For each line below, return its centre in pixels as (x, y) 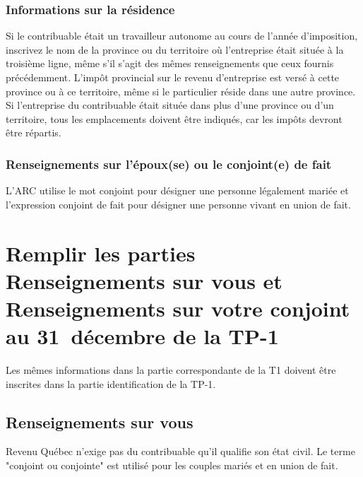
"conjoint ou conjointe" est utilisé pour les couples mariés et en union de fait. (172, 465)
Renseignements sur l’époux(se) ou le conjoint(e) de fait (169, 164)
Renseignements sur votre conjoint (178, 308)
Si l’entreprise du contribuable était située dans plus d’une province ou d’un (170, 105)
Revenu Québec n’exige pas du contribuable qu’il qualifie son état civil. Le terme (180, 451)
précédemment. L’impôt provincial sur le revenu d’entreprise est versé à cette (173, 77)
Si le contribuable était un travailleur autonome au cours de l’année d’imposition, (182, 36)
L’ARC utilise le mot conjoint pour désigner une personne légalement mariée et (177, 190)
